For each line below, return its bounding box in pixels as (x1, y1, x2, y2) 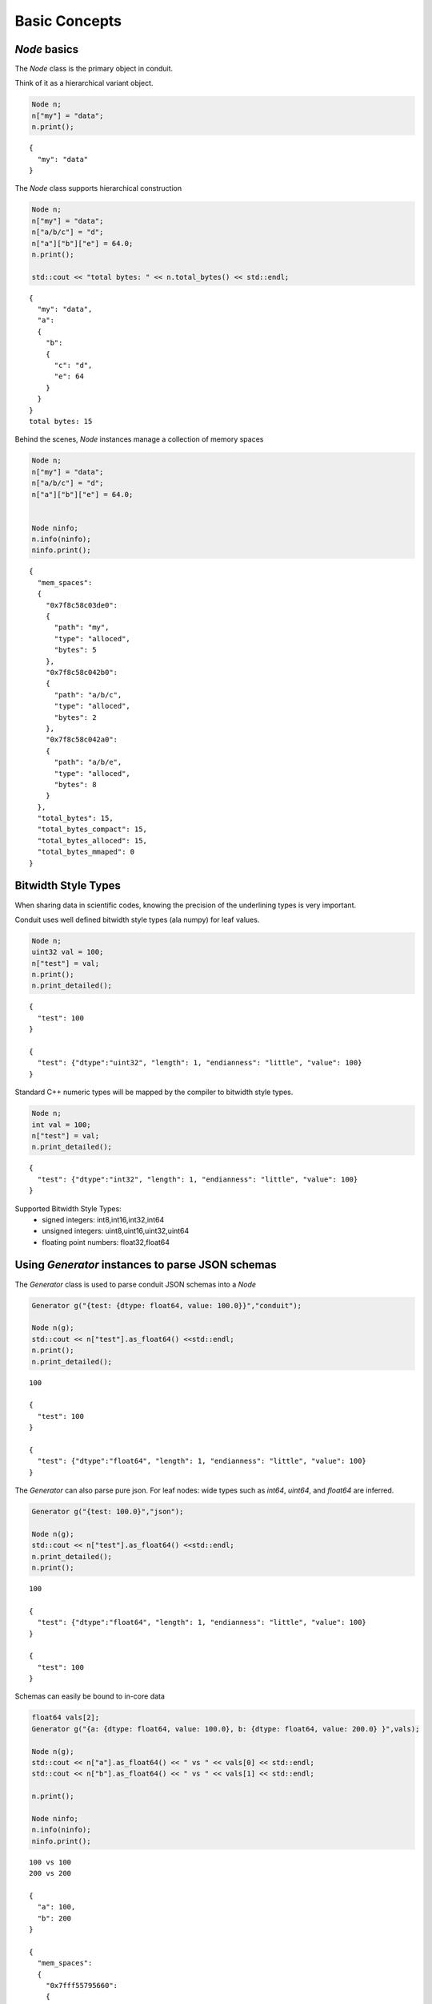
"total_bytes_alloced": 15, (37, 836, 148, 845)
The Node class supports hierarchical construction (14, 184, 182, 193)
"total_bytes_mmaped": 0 (37, 847, 135, 857)
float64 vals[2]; (31, 1713, 100, 1723)
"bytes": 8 (54, 780, 97, 789)
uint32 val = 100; (31, 947, 104, 957)
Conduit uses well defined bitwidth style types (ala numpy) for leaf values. (14, 915, 260, 924)
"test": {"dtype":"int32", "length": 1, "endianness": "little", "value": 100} (37, 1174, 358, 1184)
